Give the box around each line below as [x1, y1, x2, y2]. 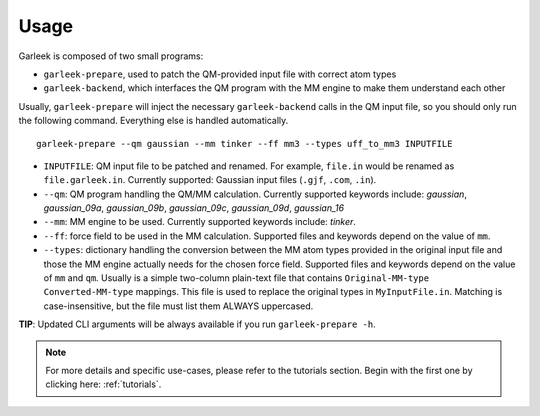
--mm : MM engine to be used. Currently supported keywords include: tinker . [43, 216, 357, 228]
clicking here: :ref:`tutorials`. [45, 378, 162, 390]
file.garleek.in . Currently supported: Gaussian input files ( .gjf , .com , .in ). [43, 174, 377, 186]
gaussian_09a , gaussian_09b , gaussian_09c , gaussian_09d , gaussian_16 [43, 202, 345, 214]
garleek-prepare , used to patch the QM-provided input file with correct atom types [43, 68, 397, 80]
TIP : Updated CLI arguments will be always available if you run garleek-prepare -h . [18, 318, 377, 330]
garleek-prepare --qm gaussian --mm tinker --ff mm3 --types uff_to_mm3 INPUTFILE [36, 138, 453, 149]
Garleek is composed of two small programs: [18, 50, 204, 62]
